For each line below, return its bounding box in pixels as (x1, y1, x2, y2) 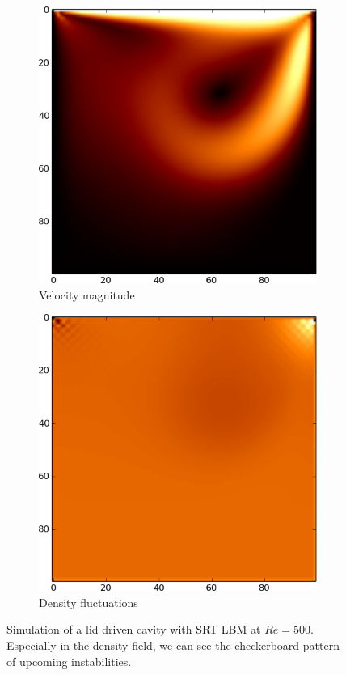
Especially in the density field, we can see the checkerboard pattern (6, 636, 340, 653)
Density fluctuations (39, 593, 138, 610)
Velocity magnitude (39, 286, 135, 303)
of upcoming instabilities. (6, 652, 132, 669)
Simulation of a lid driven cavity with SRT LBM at (6, 621, 261, 638)
